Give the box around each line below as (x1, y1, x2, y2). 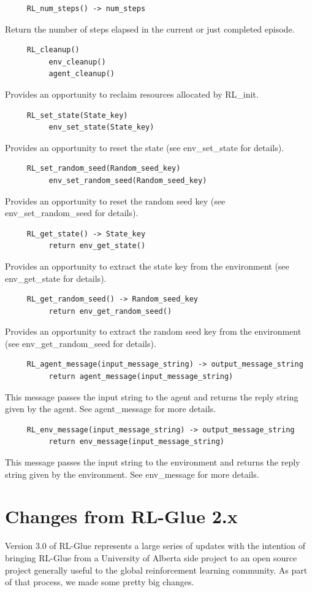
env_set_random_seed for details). (5, 206, 139, 219)
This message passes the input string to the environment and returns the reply (5, 456, 300, 469)
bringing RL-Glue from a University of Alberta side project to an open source (5, 551, 297, 564)
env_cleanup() (48, 57, 106, 66)
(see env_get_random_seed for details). (5, 337, 156, 349)
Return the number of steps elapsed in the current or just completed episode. (5, 22, 295, 35)
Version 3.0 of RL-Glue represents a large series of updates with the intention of (5, 539, 305, 552)
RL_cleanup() (26, 45, 80, 55)
